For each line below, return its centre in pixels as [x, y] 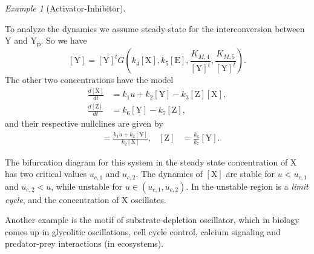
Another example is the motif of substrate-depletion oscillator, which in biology [152, 220]
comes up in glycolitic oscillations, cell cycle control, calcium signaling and [143, 231]
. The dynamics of [169, 174]
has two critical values [46, 174]
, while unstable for [87, 186]
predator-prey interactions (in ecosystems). [84, 243]
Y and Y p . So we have [46, 41]
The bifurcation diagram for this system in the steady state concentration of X [151, 162]
